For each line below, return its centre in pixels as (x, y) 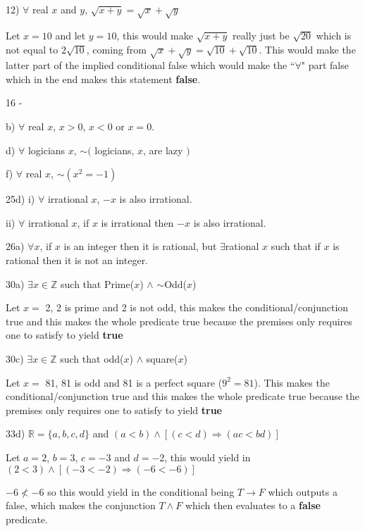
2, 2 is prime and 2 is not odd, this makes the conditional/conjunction (197, 307)
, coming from (116, 49)
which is (334, 35)
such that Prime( (98, 283)
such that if (296, 246)
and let (70, 35)
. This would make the (307, 49)
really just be (261, 35)
